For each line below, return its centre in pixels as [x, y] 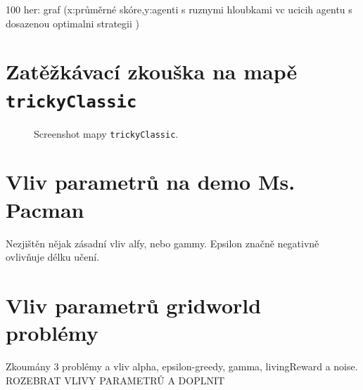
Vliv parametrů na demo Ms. [151, 182]
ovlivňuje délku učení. [53, 257]
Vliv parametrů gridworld [134, 305]
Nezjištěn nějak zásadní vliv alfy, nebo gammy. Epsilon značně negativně [163, 243]
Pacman [45, 209]
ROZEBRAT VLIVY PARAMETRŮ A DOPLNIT [115, 380]
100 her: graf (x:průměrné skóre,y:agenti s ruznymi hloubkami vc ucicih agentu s [179, 9]
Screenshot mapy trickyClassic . [106, 133]
